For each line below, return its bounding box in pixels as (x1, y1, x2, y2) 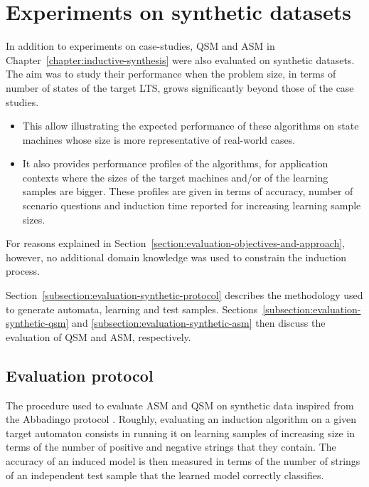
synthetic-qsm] (6, 315, 69, 330)
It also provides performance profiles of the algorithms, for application (22, 156, 328, 171)
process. (6, 263, 41, 278)
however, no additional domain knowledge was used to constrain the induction (6, 249, 347, 264)
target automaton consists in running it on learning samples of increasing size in (6, 425, 355, 440)
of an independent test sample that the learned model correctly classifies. (6, 467, 324, 482)
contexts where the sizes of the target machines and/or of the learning (22, 169, 328, 184)
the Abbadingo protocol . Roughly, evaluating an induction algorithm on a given (6, 412, 357, 426)
